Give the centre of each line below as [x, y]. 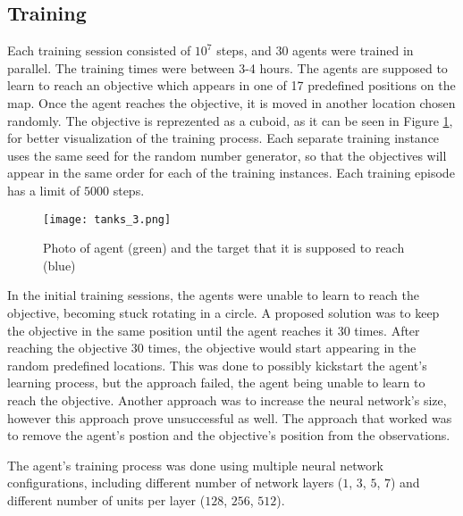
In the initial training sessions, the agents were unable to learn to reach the [213, 295]
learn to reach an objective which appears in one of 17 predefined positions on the [231, 85]
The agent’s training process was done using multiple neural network [195, 465]
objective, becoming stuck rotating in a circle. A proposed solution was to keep [223, 312]
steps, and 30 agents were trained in [315, 50]
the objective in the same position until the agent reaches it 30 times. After [214, 330]
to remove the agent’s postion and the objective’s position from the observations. [229, 435]
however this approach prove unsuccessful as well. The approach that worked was [230, 417]
